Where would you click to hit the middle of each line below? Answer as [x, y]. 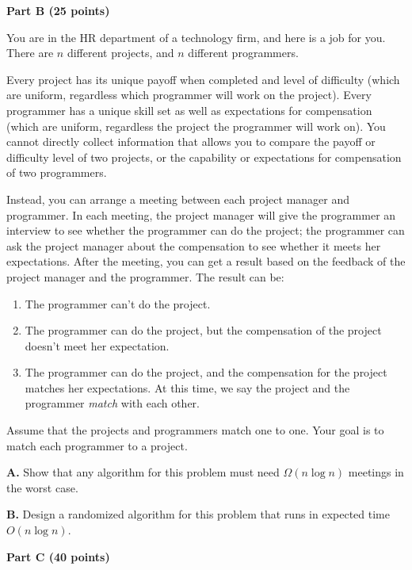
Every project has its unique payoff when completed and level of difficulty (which [203, 79]
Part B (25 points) [58, 10]
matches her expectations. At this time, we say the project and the [187, 387]
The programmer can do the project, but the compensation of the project [203, 330]
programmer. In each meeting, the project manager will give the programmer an [201, 214]
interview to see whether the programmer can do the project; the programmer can [206, 230]
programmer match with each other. [112, 403]
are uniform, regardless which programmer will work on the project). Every [189, 95]
